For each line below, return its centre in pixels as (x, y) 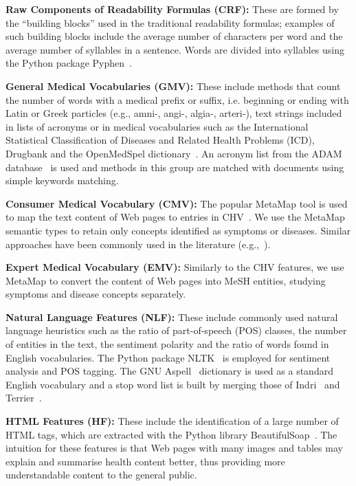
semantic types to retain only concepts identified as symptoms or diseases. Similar (178, 230)
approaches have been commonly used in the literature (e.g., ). (138, 244)
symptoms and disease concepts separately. (96, 294)
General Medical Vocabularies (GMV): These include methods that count (173, 86)
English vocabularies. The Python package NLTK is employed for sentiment (168, 357)
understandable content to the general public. (101, 475)
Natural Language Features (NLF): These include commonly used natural (172, 317)
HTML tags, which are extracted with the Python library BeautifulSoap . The (171, 434)
